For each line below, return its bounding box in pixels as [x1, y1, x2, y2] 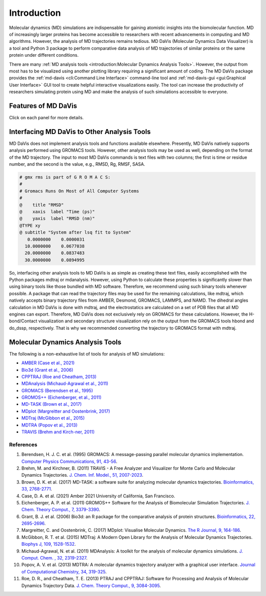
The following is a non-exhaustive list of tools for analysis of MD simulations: [9, 351, 165, 357]
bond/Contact [9, 318, 37, 324]
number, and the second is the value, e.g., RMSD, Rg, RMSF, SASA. [9, 161, 145, 167]
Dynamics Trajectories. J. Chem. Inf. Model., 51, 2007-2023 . [21, 472, 144, 478]
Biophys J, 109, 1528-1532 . [21, 541, 76, 547]
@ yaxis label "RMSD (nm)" [19, 216, 96, 221]
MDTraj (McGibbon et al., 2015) [21, 415, 85, 421]
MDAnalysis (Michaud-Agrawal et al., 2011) [21, 381, 108, 386]
